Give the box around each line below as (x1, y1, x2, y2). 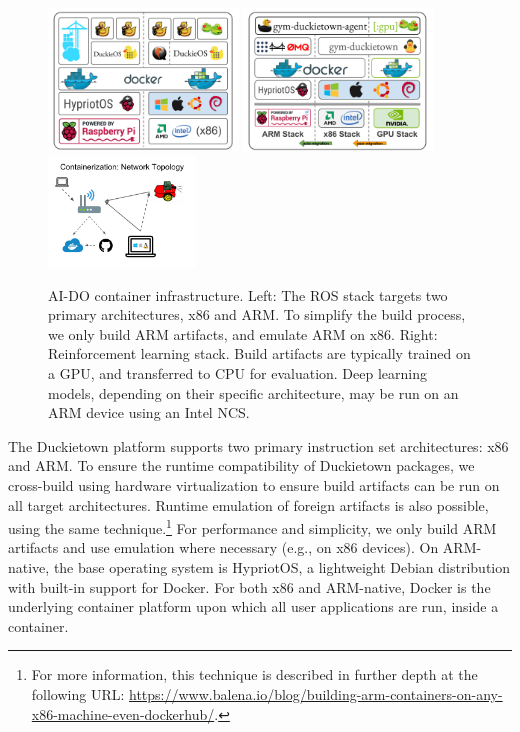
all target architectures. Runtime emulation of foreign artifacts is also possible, (8, 494, 489, 515)
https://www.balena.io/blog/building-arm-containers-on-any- (129, 683, 503, 704)
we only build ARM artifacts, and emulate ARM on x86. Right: (48, 323, 438, 344)
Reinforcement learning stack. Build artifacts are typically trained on (48, 343, 471, 364)
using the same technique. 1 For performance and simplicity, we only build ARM (8, 515, 497, 538)
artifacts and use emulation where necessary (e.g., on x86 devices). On (8, 537, 439, 558)
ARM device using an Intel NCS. (48, 402, 250, 423)
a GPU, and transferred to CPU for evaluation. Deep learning (48, 362, 427, 383)
